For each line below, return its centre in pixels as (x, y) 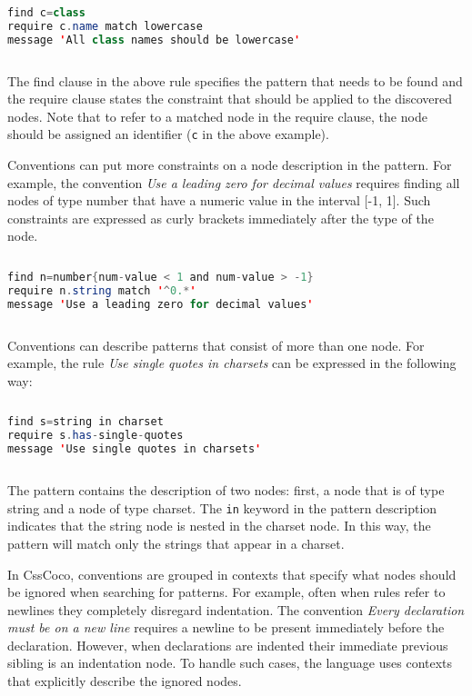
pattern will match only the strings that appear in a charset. (176, 543)
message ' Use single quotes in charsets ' (135, 449)
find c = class (46, 13)
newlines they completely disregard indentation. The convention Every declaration (236, 609)
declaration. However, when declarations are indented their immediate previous (228, 645)
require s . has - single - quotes (95, 436)
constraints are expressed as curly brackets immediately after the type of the (221, 218)
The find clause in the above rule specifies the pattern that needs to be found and (235, 80)
